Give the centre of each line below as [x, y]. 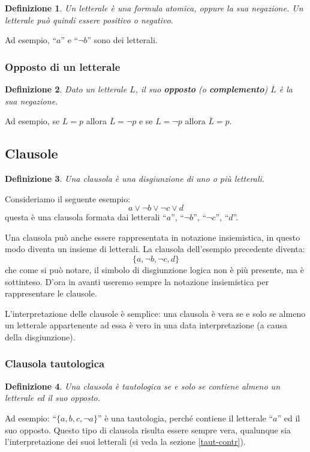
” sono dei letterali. [122, 40]
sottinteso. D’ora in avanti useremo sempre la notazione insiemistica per [137, 281]
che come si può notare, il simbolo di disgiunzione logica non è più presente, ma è [154, 269]
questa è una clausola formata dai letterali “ [86, 217]
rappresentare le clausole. [51, 293]
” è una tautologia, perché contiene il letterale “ [185, 417]
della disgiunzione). [40, 336]
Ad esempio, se [32, 121]
